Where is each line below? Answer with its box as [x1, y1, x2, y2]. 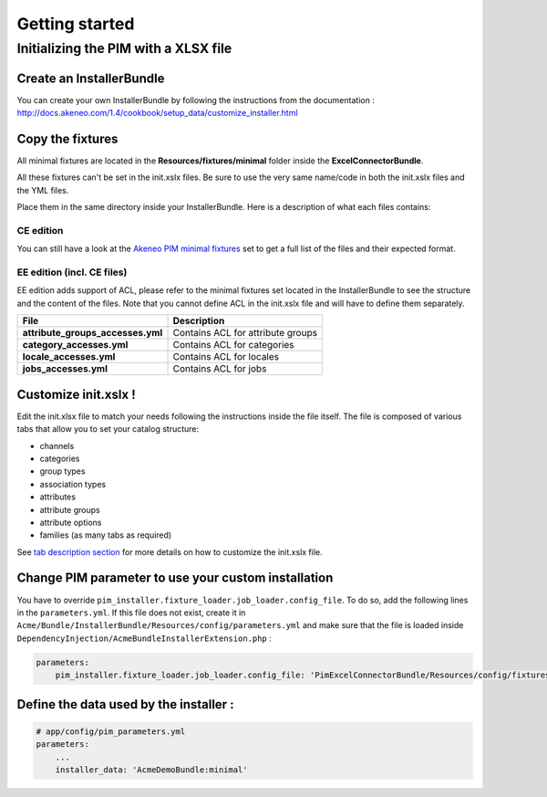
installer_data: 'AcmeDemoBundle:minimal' [55, 764, 248, 775]
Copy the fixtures [16, 131, 119, 146]
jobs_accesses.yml [22, 362, 108, 375]
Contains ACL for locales [172, 351, 280, 363]
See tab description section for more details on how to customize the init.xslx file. [16, 546, 323, 557]
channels [39, 440, 75, 451]
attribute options [39, 517, 102, 528]
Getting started [16, 14, 135, 34]
